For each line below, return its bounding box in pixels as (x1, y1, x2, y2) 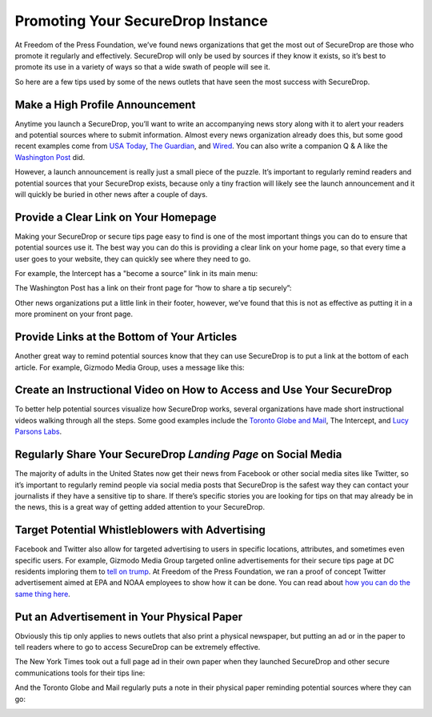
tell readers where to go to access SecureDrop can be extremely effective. (14, 643, 261, 652)
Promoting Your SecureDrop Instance (14, 12, 268, 30)
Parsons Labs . (14, 427, 62, 436)
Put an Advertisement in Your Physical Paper (14, 610, 243, 623)
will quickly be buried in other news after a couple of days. (14, 189, 208, 199)
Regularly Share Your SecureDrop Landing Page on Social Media (14, 448, 342, 462)
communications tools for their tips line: (14, 668, 146, 678)
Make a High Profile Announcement (14, 98, 196, 111)
